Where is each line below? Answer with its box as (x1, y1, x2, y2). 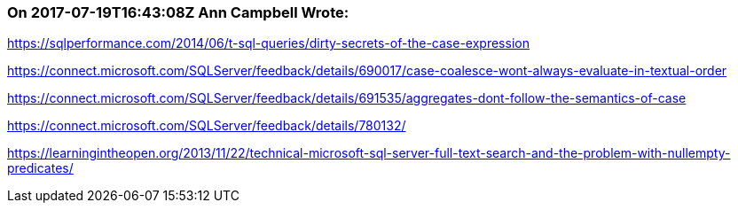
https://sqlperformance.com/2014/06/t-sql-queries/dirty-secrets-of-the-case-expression (7, 35, 530, 51)
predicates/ (7, 160, 74, 176)
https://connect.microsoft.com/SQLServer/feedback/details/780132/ (7, 118, 406, 134)
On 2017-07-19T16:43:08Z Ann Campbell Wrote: (7, 4, 349, 21)
